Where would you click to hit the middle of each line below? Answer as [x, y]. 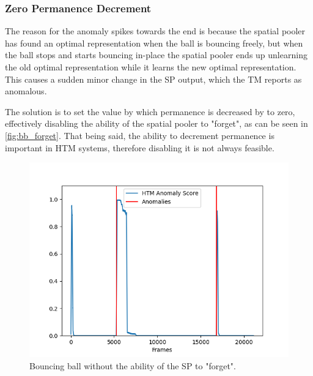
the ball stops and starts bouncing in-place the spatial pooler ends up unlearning [156, 55]
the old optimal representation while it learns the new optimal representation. [151, 67]
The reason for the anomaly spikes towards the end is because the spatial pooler [155, 31]
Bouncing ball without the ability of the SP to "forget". [133, 365]
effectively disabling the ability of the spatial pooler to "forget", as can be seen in [156, 123]
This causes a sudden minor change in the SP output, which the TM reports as [153, 79]
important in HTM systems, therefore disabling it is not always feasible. [140, 147]
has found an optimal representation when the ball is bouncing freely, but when [154, 43]
